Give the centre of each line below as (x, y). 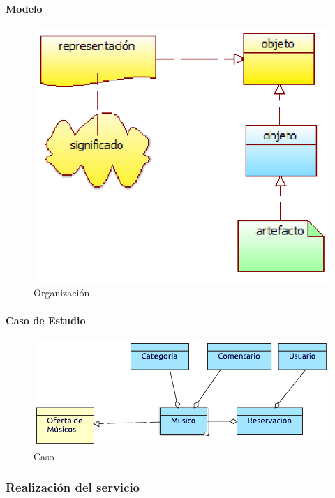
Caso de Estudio (46, 320)
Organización (62, 293)
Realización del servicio (73, 487)
